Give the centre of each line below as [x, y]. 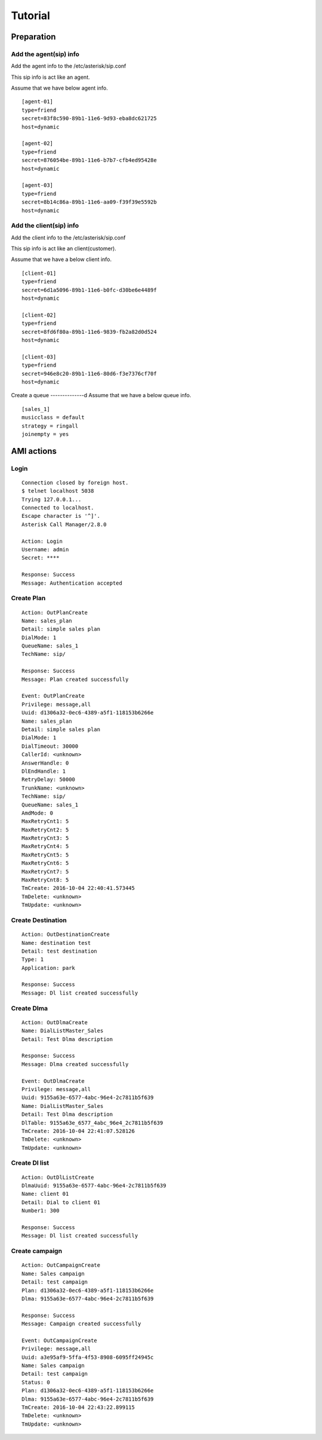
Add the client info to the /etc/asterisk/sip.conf [68, 237]
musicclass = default [53, 417]
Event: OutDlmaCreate [53, 1081]
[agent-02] [38, 144]
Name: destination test [56, 943]
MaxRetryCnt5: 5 [45, 855]
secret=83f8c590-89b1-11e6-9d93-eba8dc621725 [89, 119]
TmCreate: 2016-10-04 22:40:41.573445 [78, 888]
